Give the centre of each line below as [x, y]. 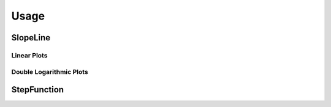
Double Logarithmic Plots [50, 72]
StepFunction [38, 90]
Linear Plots [29, 55]
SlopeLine [31, 38]
